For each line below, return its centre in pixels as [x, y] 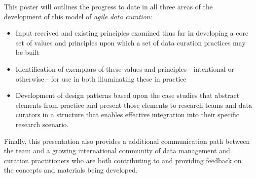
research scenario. [42, 124]
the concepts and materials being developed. [71, 170]
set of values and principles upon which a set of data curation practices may [130, 42]
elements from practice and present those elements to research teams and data [134, 105]
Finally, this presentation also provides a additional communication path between [127, 141]
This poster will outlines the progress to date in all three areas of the [108, 6]
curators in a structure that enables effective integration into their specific [127, 114]
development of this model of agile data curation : [78, 16]
